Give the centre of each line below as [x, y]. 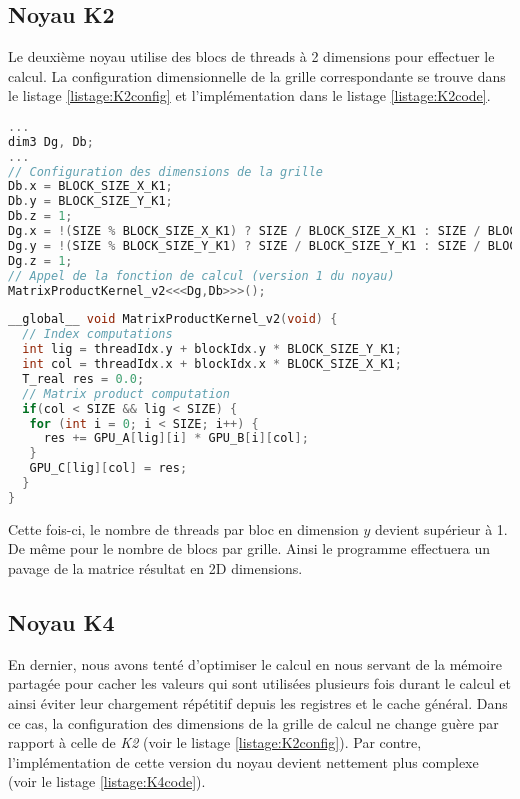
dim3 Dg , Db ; [51, 141]
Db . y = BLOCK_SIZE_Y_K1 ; [90, 201]
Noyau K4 [61, 622]
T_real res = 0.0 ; [83, 378]
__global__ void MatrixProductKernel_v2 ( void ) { [173, 319]
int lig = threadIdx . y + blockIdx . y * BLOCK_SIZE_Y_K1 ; [212, 349]
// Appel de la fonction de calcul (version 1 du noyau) [201, 275]
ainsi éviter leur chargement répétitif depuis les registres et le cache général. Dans [258, 703]
